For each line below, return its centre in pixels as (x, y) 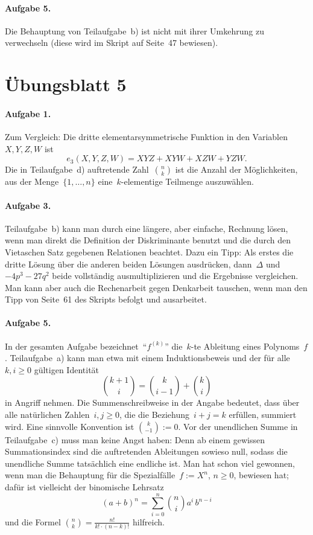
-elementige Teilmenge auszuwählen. (187, 181)
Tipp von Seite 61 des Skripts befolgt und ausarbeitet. (106, 299)
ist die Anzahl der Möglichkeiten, (236, 169)
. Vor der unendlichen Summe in (238, 426)
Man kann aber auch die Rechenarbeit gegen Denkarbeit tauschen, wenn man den (156, 287)
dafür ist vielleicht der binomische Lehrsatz (84, 487)
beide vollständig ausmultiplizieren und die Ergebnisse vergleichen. (175, 276)
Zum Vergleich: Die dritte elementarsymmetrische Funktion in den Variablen (146, 137)
